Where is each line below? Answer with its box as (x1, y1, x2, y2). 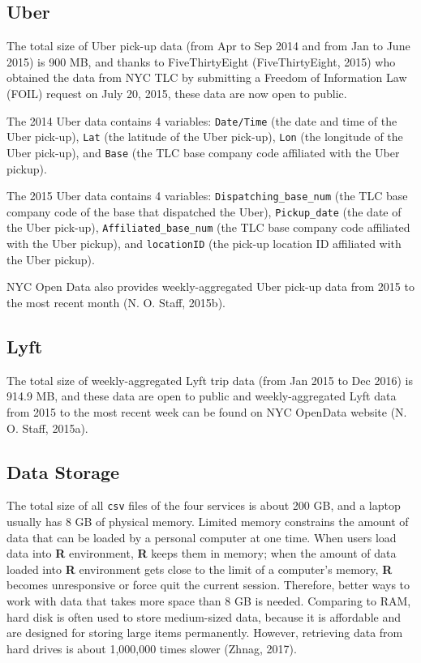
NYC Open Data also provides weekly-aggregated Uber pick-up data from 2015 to (6, 278, 415, 295)
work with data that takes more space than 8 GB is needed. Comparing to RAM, (6, 592, 411, 609)
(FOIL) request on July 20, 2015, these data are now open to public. (6, 84, 347, 101)
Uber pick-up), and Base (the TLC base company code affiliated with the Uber (6, 143, 400, 160)
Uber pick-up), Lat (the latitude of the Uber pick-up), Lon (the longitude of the (6, 128, 403, 145)
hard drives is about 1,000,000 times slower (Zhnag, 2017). (6, 639, 297, 657)
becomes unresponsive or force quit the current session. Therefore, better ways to (6, 576, 410, 593)
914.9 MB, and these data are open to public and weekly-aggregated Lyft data (6, 387, 397, 404)
